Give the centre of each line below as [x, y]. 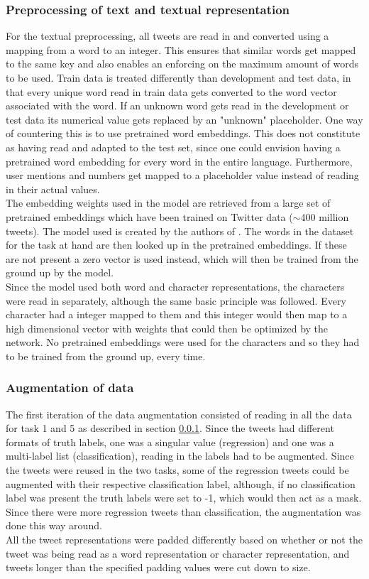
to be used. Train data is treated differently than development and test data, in [178, 77]
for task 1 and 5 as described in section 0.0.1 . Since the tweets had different [170, 428]
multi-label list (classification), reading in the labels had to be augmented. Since [180, 456]
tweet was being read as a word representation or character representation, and [178, 553]
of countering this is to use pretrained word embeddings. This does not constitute [183, 133]
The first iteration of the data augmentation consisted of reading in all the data [179, 414]
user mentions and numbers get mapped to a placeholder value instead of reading [182, 175]
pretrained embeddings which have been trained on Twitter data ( [149, 216]
